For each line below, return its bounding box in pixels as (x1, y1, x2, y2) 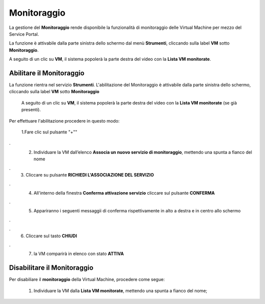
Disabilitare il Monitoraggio (9, 264, 94, 272)
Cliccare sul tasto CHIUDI (26, 233, 77, 239)
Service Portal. (9, 31, 39, 37)
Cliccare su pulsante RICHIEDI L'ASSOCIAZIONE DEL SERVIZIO (26, 172, 154, 177)
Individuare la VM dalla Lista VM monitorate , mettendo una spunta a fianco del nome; (33, 287, 208, 294)
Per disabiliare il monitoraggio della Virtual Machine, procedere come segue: (9, 277, 165, 282)
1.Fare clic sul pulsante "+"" (21, 129, 78, 135)
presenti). (21, 107, 41, 113)
